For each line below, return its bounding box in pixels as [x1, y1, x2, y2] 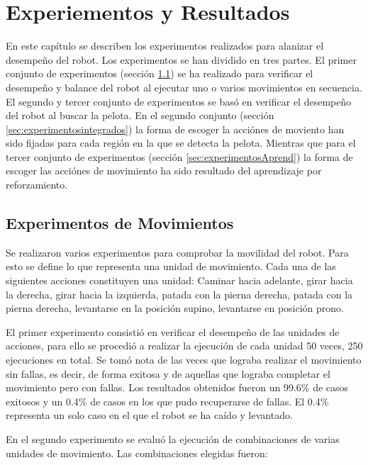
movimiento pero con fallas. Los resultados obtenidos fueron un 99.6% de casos [6, 380, 349, 395]
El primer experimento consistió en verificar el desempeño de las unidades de [6, 324, 340, 339]
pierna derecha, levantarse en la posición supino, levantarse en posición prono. [6, 301, 344, 315]
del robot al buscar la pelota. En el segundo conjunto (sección [6, 108, 274, 123]
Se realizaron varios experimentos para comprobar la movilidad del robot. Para [6, 245, 349, 259]
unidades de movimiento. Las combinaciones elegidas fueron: [6, 445, 268, 460]
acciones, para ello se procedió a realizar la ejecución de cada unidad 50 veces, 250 [6, 338, 363, 353]
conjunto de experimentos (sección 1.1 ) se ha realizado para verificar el [6, 66, 313, 81]
